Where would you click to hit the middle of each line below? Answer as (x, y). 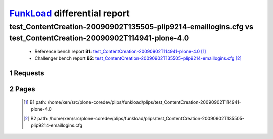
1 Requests (27, 73)
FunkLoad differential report (70, 13)
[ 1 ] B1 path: (35, 102)
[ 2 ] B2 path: (36, 118)
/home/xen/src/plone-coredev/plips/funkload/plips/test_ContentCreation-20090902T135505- (147, 118)
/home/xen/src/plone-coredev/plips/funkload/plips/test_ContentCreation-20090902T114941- (144, 102)
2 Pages (22, 89)
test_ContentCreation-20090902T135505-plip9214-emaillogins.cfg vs (131, 27)
